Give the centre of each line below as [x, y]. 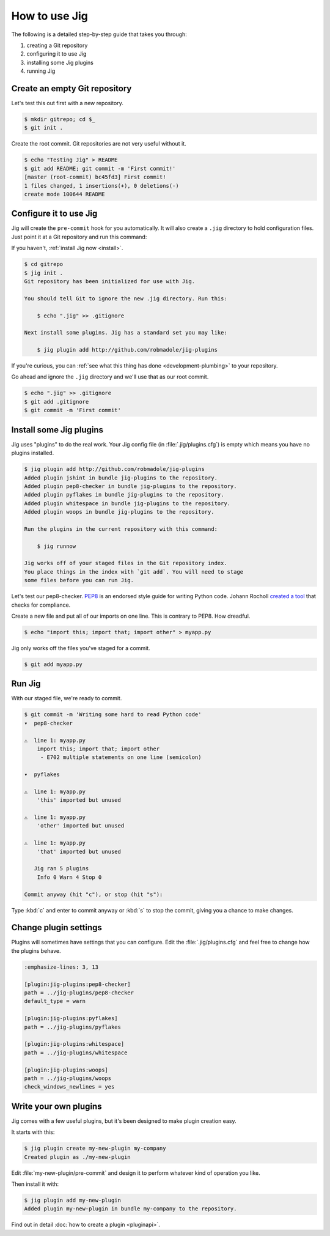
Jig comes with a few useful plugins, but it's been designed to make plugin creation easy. [124, 1121]
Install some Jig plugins [57, 430]
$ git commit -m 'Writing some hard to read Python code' [113, 715]
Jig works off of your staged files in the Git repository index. [126, 563]
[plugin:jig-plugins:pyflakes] [71, 1019]
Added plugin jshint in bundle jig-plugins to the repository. [121, 478]
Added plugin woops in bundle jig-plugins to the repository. [119, 512]
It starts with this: [33, 1132]
